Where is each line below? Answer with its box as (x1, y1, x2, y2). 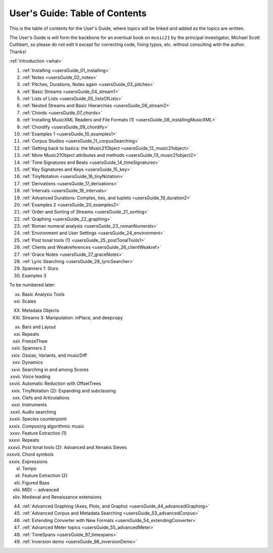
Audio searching (22, 409, 57, 415)
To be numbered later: (9, 282, 56, 288)
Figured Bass (22, 480, 50, 486)
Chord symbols (22, 451, 54, 457)
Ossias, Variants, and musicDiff (22, 352, 87, 358)
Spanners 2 (22, 345, 47, 351)
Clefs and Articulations (22, 395, 70, 401)
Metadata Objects (22, 308, 59, 314)
